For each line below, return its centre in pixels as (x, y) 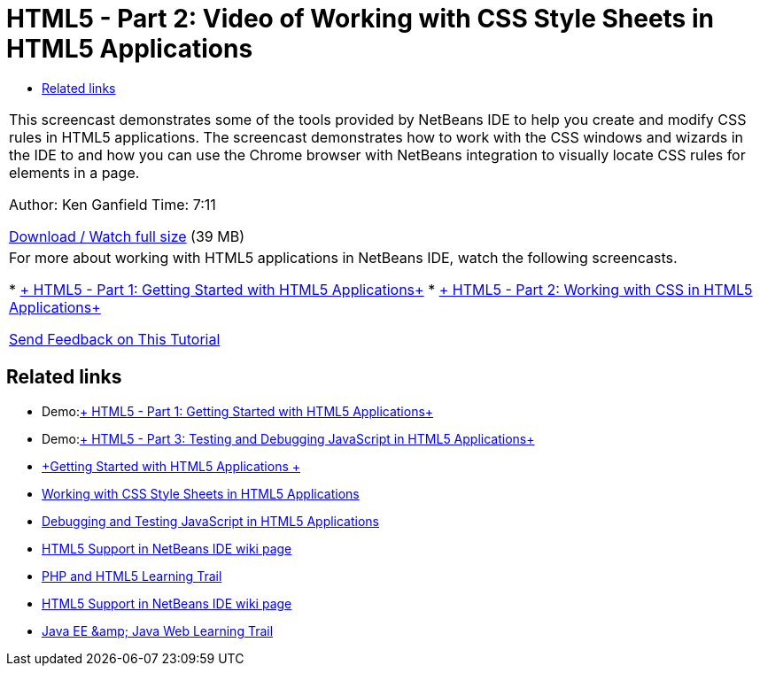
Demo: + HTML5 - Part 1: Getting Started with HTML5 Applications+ (238, 411)
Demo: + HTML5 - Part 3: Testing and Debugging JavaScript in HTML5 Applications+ (288, 438)
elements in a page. (74, 172)
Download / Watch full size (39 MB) (127, 236)
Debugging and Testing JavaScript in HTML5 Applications (211, 521)
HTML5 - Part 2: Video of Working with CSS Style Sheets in (360, 19)
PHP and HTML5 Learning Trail (132, 576)
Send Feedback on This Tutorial (115, 339)
